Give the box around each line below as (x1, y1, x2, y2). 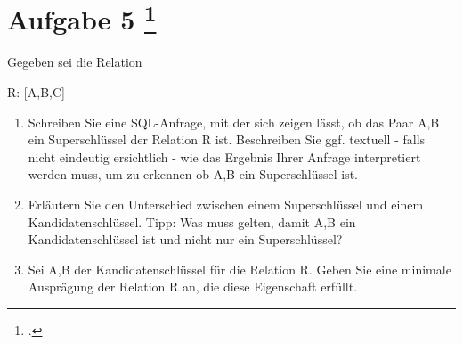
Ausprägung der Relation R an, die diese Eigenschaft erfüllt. (28, 277, 358, 296)
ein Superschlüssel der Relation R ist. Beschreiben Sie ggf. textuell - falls (28, 130, 426, 149)
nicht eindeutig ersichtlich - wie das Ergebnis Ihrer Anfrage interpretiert (28, 147, 421, 166)
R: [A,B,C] (7, 83, 65, 102)
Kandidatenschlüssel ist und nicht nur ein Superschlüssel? (28, 230, 343, 249)
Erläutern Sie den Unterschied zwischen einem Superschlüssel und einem (28, 195, 424, 214)
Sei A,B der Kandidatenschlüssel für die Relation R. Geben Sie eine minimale (28, 259, 451, 278)
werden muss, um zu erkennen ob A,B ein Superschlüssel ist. (28, 165, 358, 184)
